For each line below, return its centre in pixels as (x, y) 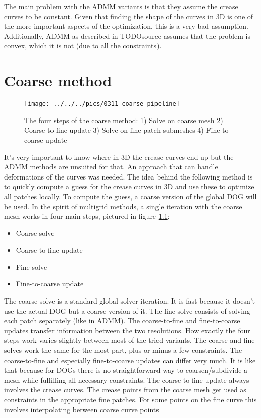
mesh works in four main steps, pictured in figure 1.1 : (87, 216)
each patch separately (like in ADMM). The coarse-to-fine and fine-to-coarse (122, 320)
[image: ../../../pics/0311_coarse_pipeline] (102, 104)
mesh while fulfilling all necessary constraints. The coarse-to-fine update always (127, 379)
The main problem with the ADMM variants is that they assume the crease (121, 6)
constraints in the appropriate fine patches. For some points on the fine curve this (130, 399)
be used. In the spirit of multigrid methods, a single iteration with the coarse (123, 206)
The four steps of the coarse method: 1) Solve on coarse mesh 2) (124, 120)
